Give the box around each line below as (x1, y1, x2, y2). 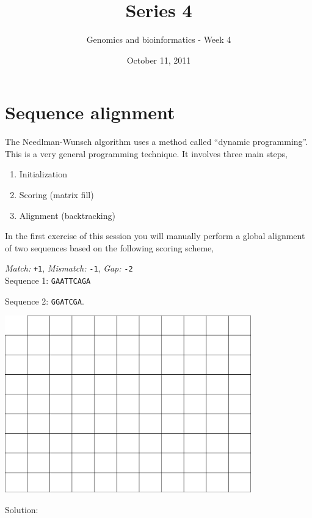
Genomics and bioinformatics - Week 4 (86, 33, 231, 46)
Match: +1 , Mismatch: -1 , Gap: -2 (5, 262, 133, 275)
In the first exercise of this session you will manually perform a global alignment (5, 229, 305, 242)
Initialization (19, 168, 67, 180)
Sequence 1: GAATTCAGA (5, 274, 91, 287)
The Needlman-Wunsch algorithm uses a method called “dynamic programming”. (5, 135, 308, 148)
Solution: (5, 503, 38, 516)
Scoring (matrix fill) (19, 188, 94, 201)
